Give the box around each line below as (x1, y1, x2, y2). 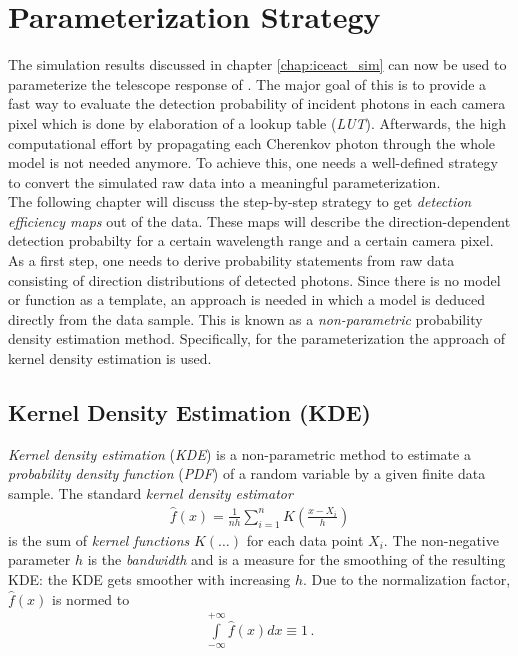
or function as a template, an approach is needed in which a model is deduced (8, 289, 486, 310)
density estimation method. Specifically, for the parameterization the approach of (8, 328, 505, 349)
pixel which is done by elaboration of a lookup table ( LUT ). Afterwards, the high (8, 112, 507, 133)
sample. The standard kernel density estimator (8, 483, 293, 504)
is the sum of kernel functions (8, 529, 190, 550)
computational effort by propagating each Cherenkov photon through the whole (8, 132, 496, 153)
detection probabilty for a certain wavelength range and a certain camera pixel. (8, 230, 494, 251)
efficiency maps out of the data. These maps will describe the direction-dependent (8, 210, 511, 231)
